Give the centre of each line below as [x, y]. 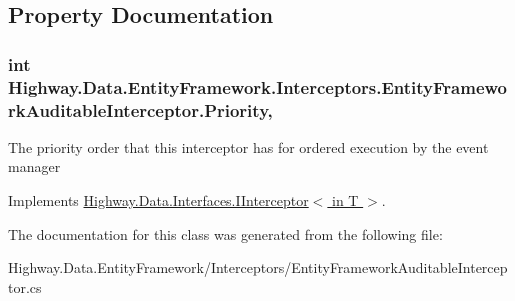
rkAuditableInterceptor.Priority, [140, 109]
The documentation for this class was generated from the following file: [225, 233]
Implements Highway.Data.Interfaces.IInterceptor [158, 200]
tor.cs [25, 286]
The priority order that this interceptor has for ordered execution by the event [248, 146]
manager [34, 166]
